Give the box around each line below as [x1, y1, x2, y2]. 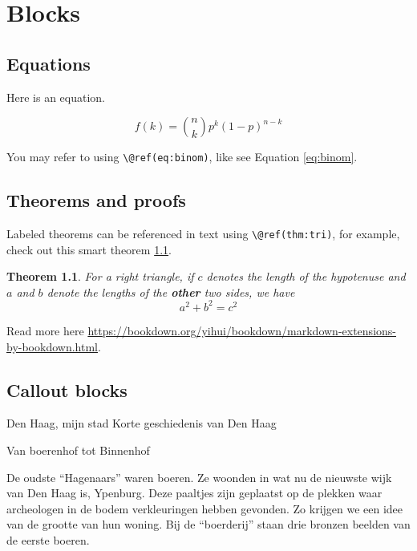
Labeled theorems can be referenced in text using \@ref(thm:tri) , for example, [6, 225, 400, 242]
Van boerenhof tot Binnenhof [6, 441, 150, 458]
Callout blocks [6, 377, 128, 402]
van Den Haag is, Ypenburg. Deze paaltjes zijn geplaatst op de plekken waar [6, 484, 383, 501]
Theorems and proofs [6, 188, 186, 213]
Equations [6, 51, 91, 75]
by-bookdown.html [6, 338, 98, 355]
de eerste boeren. [6, 531, 90, 548]
